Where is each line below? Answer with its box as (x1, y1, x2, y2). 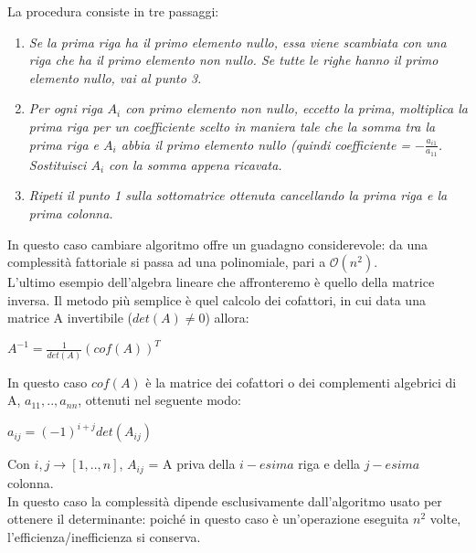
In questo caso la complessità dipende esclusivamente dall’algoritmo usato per (7, 491, 442, 510)
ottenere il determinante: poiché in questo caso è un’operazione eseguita (7, 509, 409, 528)
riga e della (298, 454, 361, 473)
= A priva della (148, 454, 236, 473)
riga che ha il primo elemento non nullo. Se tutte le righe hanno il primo (28, 50, 439, 69)
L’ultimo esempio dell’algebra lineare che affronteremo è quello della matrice (7, 272, 435, 292)
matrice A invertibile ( (7, 308, 132, 327)
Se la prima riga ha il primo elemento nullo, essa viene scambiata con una (28, 32, 447, 51)
